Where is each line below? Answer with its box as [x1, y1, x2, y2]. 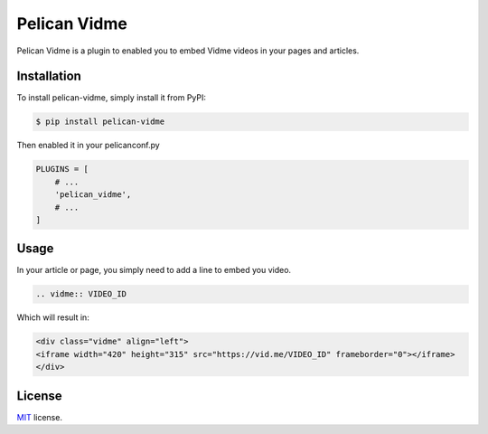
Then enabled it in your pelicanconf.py [16, 140, 160, 151]
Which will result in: [16, 312, 89, 323]
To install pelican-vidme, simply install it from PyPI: [16, 92, 207, 103]
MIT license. [16, 411, 63, 422]
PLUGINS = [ [35, 164, 89, 175]
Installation [16, 69, 81, 84]
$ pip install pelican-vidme [35, 117, 165, 127]
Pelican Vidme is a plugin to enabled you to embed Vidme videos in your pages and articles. [16, 45, 360, 56]
